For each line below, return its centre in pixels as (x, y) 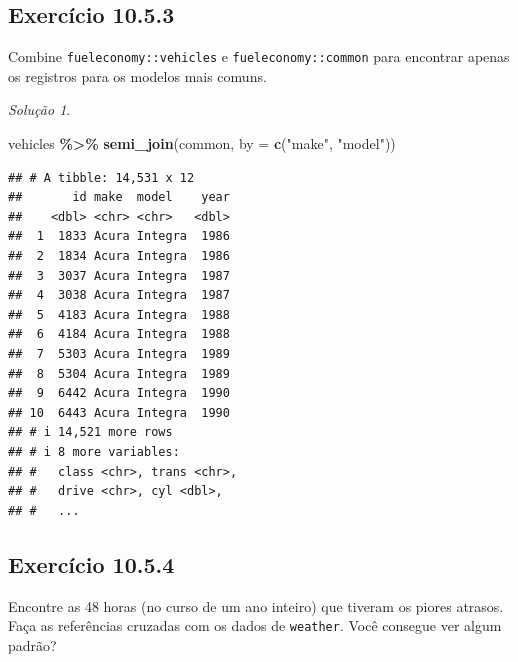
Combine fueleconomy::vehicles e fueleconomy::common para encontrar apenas (259, 56)
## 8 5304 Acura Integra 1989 (119, 373)
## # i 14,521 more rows (90, 432)
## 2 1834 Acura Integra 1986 (119, 256)
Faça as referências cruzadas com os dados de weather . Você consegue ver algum (255, 625)
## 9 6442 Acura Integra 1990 (119, 393)
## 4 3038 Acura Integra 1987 (119, 295)
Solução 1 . (39, 109)
